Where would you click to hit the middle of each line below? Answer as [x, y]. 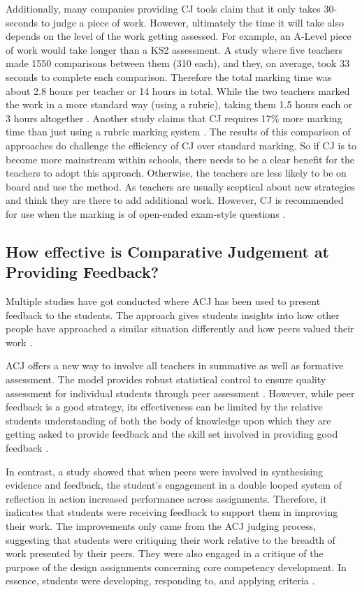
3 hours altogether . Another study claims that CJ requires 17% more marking [174, 118]
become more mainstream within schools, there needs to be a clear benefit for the [180, 159]
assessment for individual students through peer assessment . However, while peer [180, 393]
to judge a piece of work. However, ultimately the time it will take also [193, 22]
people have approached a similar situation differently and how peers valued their [180, 328]
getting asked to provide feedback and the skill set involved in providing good [172, 434]
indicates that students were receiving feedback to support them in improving [172, 512]
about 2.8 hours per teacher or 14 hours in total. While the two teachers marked [178, 90]
